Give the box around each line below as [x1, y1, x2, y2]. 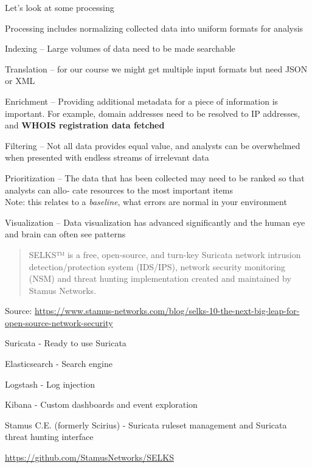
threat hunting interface [5, 430, 94, 443]
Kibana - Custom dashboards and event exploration [5, 398, 198, 411]
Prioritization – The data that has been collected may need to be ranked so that [5, 171, 305, 184]
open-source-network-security [5, 316, 113, 329]
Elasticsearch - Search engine [5, 357, 113, 370]
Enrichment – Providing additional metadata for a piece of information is [5, 94, 279, 107]
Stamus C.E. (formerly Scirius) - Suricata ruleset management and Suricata [5, 418, 287, 431]
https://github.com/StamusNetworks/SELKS [5, 451, 174, 464]
